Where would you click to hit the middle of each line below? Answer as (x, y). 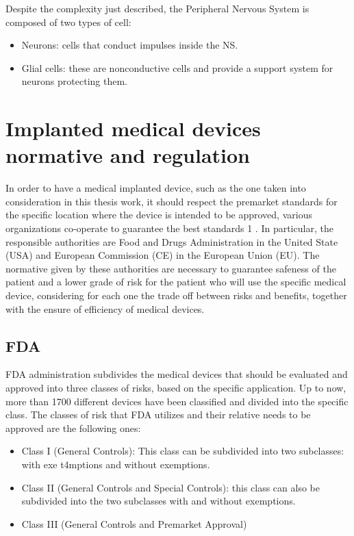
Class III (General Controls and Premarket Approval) (134, 523)
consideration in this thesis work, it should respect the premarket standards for (172, 201)
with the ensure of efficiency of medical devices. (105, 308)
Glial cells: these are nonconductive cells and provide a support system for (177, 67)
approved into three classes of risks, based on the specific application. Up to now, (176, 388)
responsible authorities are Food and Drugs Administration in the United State (172, 241)
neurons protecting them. (74, 81)
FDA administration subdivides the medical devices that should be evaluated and (177, 374)
